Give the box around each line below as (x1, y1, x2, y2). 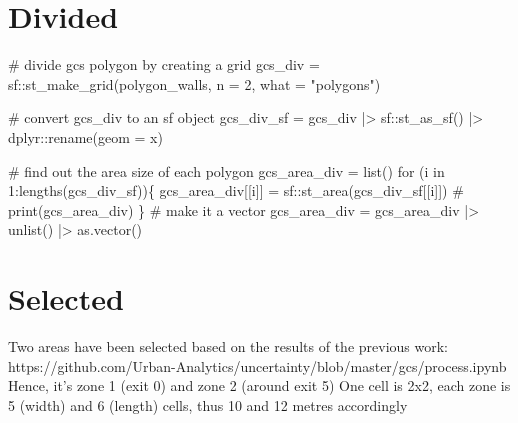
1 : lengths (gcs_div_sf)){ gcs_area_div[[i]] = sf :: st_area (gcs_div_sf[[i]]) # (8, 180, 464, 201)
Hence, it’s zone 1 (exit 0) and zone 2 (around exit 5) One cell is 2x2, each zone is (8, 375, 511, 396)
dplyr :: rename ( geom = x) (8, 126, 163, 147)
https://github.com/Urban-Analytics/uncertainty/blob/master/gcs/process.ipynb (8, 355, 507, 376)
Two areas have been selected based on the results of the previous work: (8, 336, 449, 356)
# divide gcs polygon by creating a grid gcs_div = (8, 54, 320, 75)
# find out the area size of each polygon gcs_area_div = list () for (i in (8, 160, 445, 181)
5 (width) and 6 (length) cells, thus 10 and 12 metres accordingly (8, 394, 408, 415)
